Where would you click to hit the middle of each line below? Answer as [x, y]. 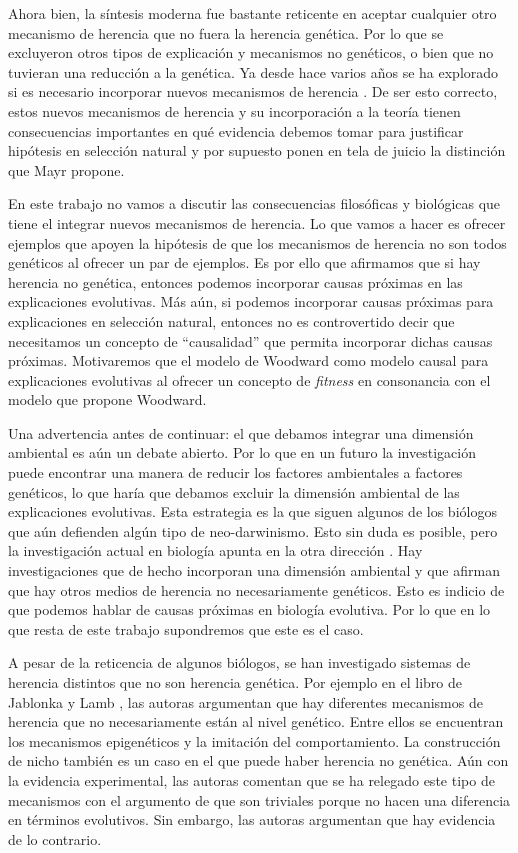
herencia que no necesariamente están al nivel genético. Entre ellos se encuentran [256, 721]
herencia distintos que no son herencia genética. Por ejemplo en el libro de [235, 682]
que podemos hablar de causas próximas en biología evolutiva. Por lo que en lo [249, 609]
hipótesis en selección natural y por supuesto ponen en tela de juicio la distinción [257, 150]
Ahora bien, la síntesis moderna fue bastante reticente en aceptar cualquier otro [252, 13]
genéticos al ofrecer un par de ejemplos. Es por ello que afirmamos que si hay [244, 262]
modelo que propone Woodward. [107, 399]
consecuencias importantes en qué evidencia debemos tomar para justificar [236, 130]
